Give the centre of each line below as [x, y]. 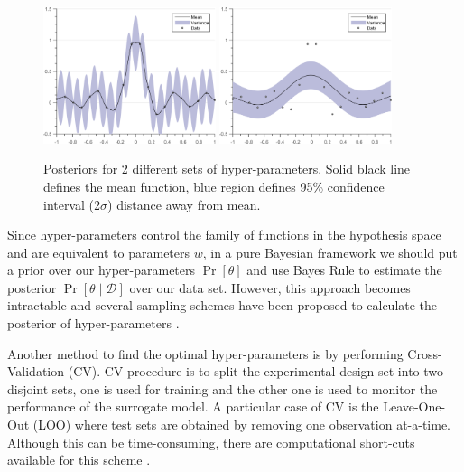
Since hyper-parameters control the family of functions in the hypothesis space [224, 235]
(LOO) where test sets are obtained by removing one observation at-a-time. [242, 425]
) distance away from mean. [184, 204]
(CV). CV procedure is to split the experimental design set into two [256, 371]
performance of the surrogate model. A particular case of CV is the [193, 406]
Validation [36, 371]
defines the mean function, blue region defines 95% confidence [214, 186]
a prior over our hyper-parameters [102, 270]
